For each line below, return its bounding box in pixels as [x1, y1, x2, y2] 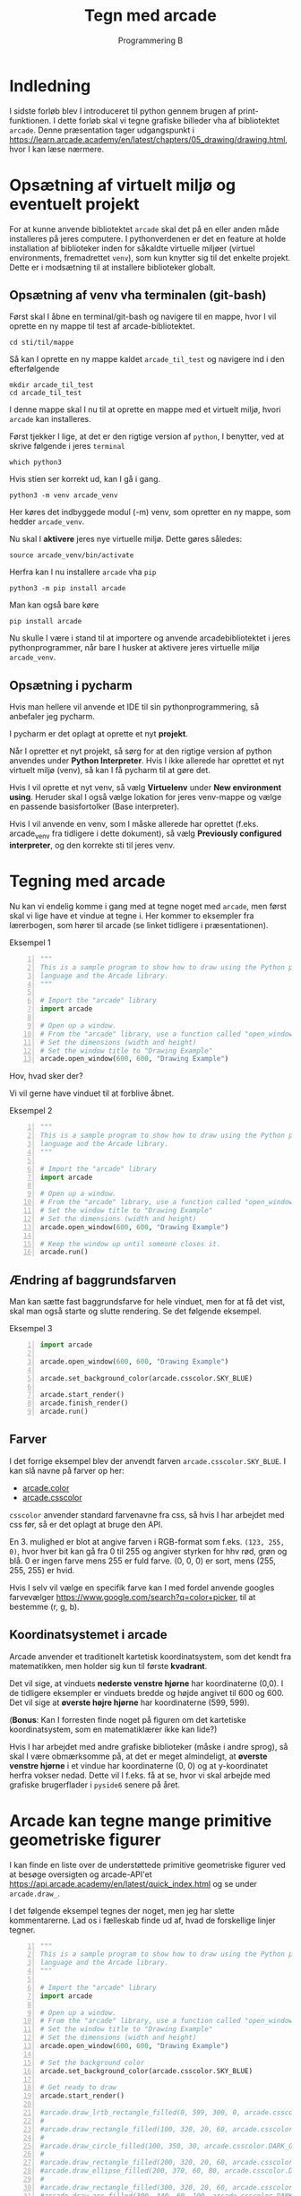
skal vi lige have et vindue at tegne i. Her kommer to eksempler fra [9, 910, 254, 921]
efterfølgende [9, 364, 60, 375]
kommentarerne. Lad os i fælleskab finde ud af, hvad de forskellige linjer [9, 1915, 276, 1925]
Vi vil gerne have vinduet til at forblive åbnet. [9, 1088, 175, 1098]
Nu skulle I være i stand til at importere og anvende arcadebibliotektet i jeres [9, 633, 291, 643]
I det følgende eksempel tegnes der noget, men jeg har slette [9, 1905, 235, 1916]
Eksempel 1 [9, 937, 51, 948]
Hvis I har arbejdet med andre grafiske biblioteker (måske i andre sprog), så [9, 1741, 288, 1752]
